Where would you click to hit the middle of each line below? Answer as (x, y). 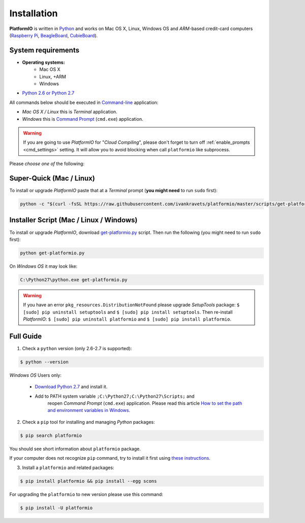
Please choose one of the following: (47, 164)
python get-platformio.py (52, 253)
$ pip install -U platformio (56, 508)
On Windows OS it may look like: (43, 266)
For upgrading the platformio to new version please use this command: (86, 494)
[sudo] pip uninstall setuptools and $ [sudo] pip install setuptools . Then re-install (128, 312)
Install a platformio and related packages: (68, 467)
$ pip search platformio (51, 435)
